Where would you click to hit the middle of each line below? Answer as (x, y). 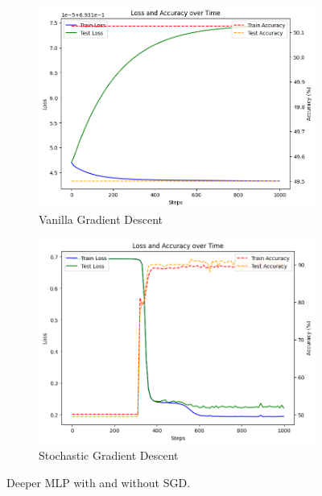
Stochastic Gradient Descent (109, 455)
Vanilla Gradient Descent (101, 219)
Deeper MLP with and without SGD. (99, 482)
